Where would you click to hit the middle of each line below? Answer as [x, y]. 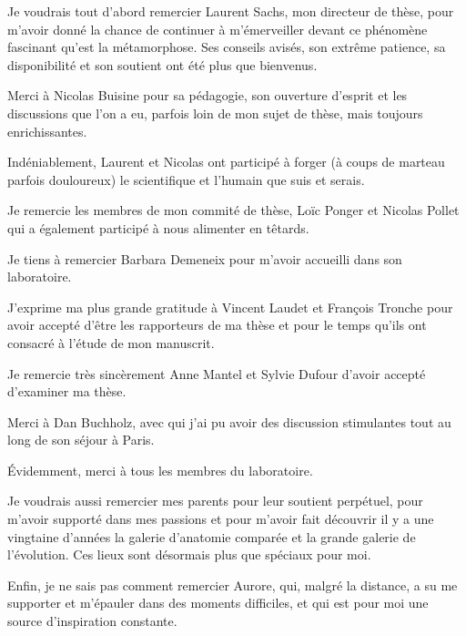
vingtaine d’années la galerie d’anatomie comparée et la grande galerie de [212, 536]
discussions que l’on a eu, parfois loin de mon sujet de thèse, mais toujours [215, 113]
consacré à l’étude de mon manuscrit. [111, 342]
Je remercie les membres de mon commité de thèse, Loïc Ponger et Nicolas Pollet [233, 210]
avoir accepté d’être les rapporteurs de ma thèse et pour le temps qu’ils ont [217, 325]
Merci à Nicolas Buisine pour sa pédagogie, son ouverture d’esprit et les [208, 95]
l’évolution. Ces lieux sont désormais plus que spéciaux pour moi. [189, 554]
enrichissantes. [47, 131]
